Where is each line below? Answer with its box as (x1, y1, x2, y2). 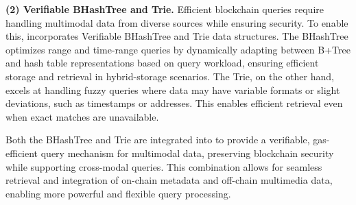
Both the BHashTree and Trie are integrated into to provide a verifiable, (5, 132, 310, 147)
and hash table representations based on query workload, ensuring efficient (5, 56, 319, 70)
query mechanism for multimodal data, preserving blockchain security (40, 145, 334, 160)
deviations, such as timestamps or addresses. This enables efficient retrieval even (5, 96, 343, 110)
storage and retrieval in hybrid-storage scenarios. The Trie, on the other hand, (5, 69, 334, 83)
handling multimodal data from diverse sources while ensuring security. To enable (5, 15, 348, 29)
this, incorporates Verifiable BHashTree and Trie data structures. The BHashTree (5, 29, 348, 43)
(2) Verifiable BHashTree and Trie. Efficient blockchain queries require (5, 2, 324, 16)
